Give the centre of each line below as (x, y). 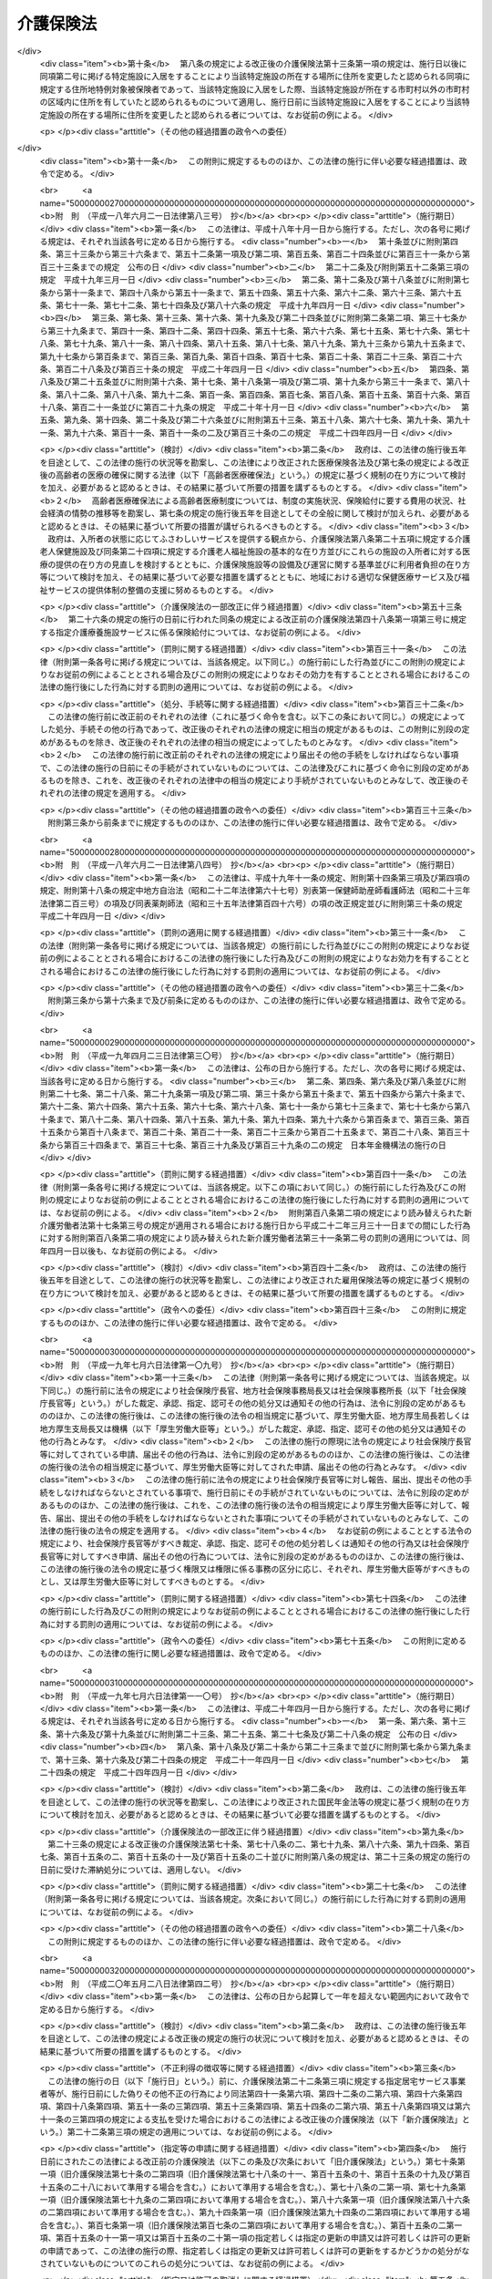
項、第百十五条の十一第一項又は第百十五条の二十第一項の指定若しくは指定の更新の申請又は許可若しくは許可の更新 (255, 2238)
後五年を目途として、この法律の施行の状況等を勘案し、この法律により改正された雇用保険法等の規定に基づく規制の (255, 1280)
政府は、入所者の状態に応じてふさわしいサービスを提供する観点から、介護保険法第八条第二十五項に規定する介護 (259, 539)
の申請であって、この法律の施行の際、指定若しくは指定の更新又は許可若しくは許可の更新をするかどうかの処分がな (255, 2251)
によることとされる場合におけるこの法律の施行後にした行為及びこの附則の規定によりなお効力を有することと (267, 958)
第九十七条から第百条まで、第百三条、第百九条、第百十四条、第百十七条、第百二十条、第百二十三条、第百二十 (247, 356)
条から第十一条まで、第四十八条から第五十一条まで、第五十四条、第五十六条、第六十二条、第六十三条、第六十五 (251, 293)
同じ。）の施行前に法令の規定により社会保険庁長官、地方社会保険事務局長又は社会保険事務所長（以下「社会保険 (256, 1390)
